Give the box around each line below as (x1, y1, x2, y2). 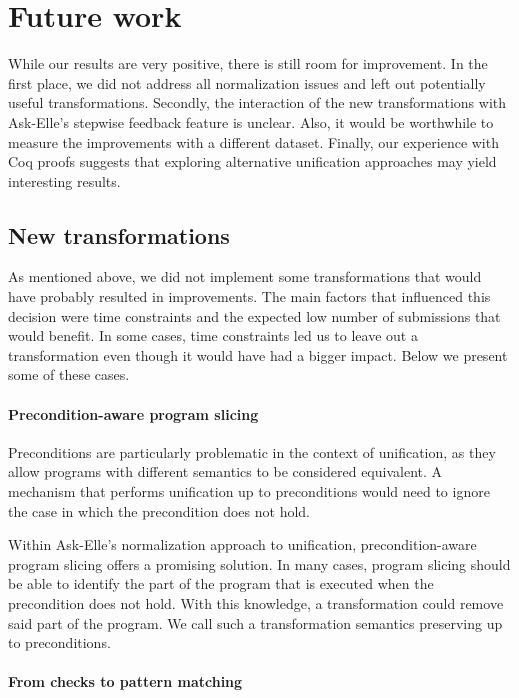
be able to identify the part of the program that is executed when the (8, 573, 434, 594)
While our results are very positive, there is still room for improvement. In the (8, 53, 488, 74)
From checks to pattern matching (8, 671, 243, 692)
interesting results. (8, 170, 121, 191)
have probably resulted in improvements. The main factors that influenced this (8, 286, 491, 307)
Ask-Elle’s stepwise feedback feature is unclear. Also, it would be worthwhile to (8, 111, 494, 132)
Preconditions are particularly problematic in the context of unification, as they (8, 441, 496, 462)
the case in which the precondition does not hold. (8, 500, 310, 521)
